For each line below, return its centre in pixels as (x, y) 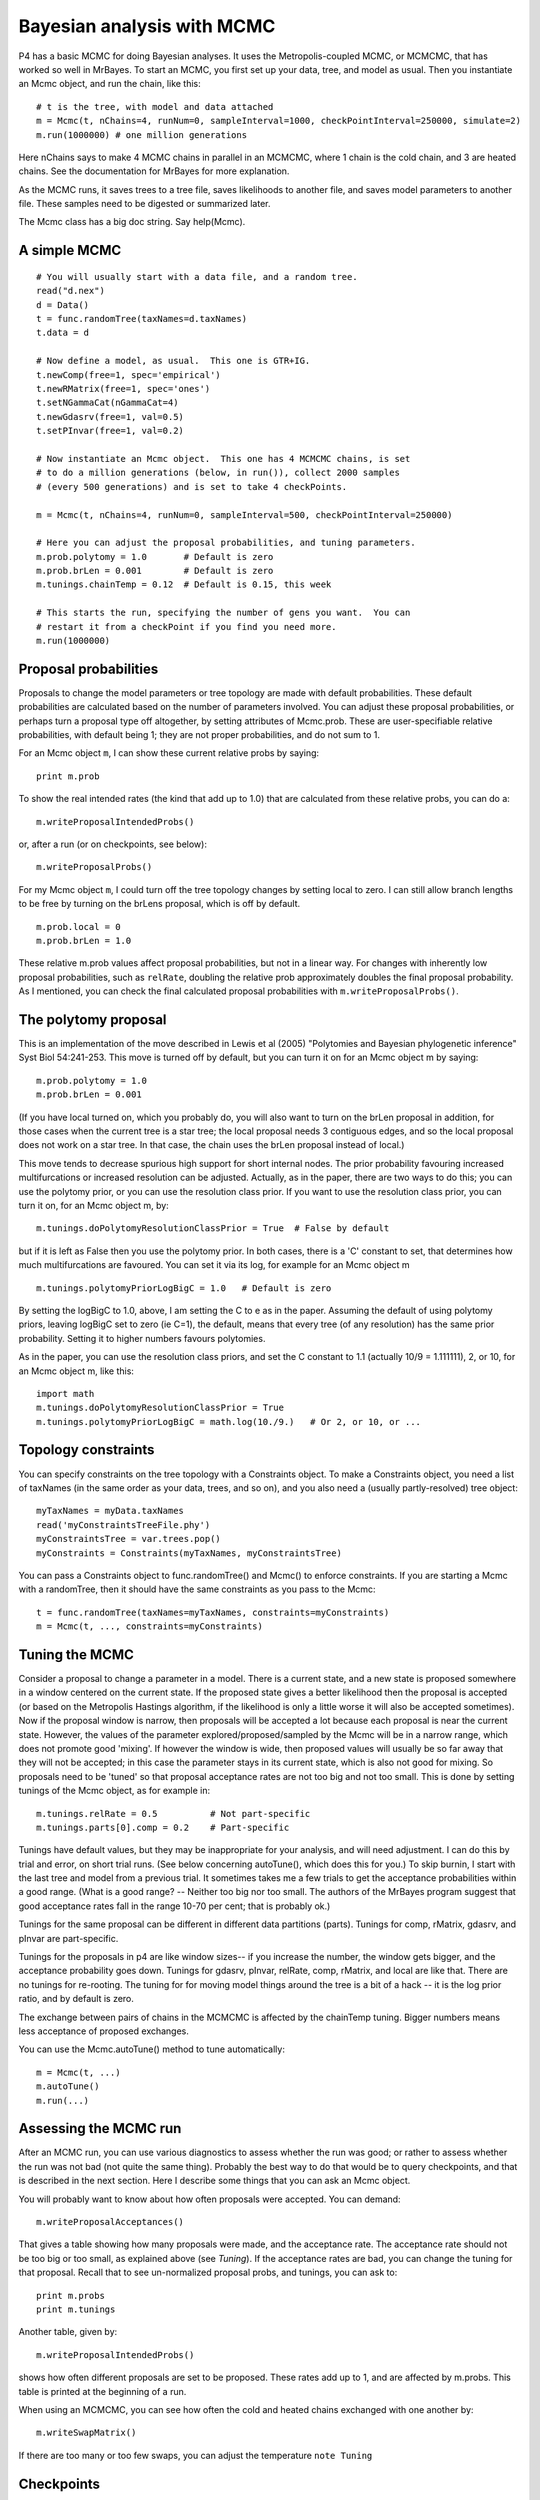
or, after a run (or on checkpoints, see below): (112, 844)
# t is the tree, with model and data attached (155, 106)
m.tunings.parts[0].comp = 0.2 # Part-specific (163, 1827)
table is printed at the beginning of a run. (102, 2391)
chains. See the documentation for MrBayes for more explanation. (154, 171)
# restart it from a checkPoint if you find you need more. (186, 626)
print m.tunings (76, 2309)
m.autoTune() (68, 2086)
